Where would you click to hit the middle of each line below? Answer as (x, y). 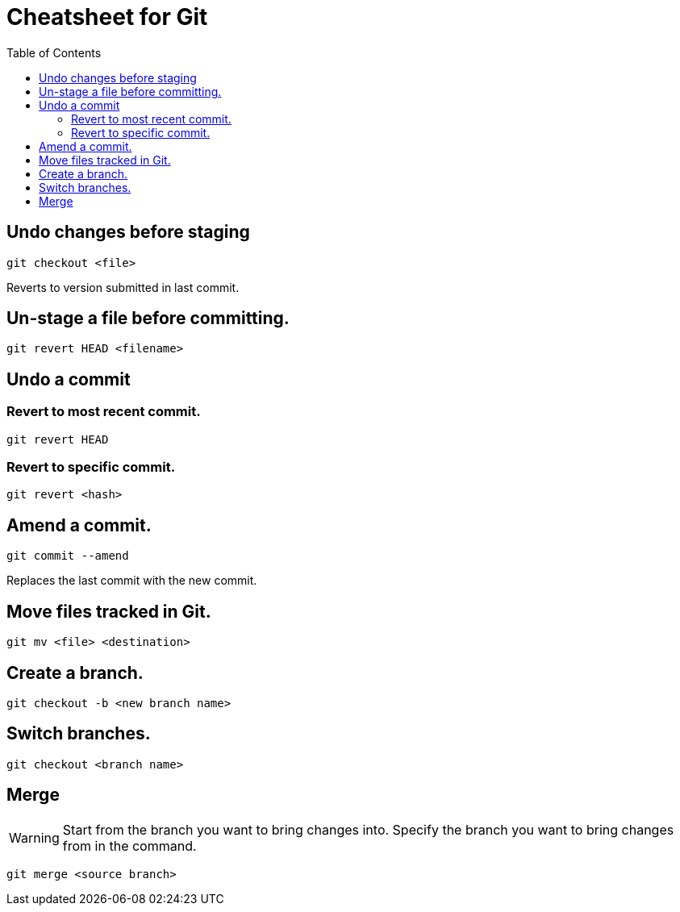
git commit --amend (68, 556)
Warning (34, 837)
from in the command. (129, 845)
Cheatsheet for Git (107, 17)
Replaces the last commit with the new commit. (132, 581)
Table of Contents (54, 52)
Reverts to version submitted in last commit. (123, 287)
